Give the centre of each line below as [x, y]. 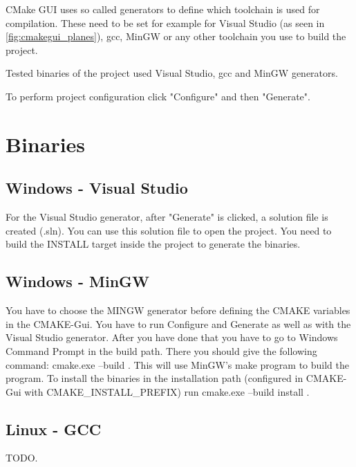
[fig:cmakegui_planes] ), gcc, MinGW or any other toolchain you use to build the [176, 36]
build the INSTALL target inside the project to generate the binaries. [153, 244]
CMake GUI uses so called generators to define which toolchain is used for [163, 9]
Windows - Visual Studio [97, 188]
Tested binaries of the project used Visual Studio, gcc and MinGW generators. [172, 73]
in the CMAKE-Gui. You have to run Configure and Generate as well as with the [178, 323]
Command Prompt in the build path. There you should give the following [161, 350]
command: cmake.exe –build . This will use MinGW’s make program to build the [178, 364]
